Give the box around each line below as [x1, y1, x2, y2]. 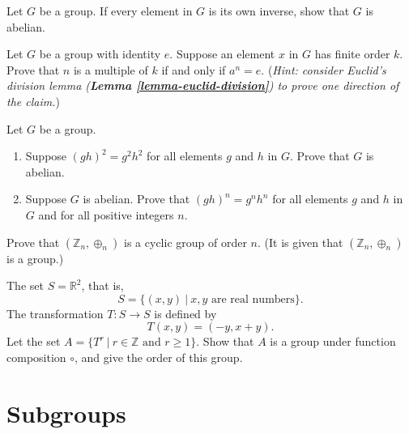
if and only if [161, 61, 226, 78]
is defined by [154, 304, 217, 321]
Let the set [6, 333, 61, 350]
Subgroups [6, 396, 126, 429]
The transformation [6, 304, 104, 321]
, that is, [81, 277, 124, 294]
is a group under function [270, 333, 396, 350]
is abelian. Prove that [83, 190, 190, 207]
